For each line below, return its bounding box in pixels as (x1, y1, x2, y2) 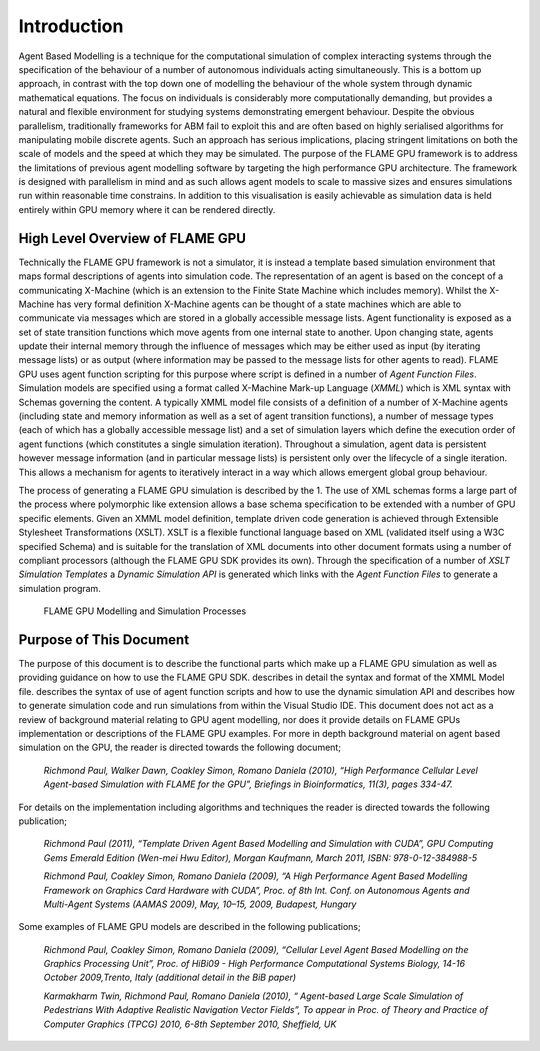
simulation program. (18, 582, 102, 594)
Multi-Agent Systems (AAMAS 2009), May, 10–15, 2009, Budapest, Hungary (43, 898, 357, 910)
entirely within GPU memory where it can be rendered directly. (18, 203, 276, 215)
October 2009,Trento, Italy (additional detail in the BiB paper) (43, 971, 297, 984)
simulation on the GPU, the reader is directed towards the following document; (18, 741, 342, 754)
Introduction (18, 15, 124, 37)
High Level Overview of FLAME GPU (18, 230, 247, 247)
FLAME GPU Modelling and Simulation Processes (43, 605, 247, 617)
